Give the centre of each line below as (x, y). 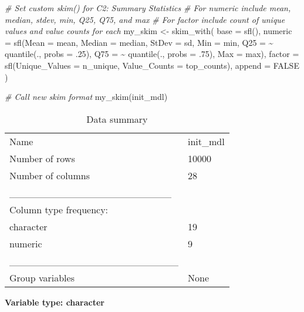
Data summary (117, 119)
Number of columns (50, 175)
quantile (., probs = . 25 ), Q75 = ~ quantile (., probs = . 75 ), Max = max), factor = (152, 54)
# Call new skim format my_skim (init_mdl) (86, 97)
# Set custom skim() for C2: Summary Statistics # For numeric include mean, (148, 8)
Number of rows (42, 158)
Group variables (42, 277)
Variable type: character (55, 302)
